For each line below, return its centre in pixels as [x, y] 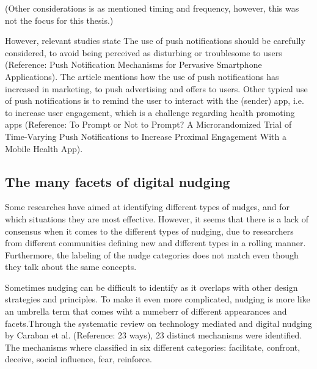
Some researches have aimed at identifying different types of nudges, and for [147, 207]
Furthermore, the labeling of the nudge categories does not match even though [152, 254]
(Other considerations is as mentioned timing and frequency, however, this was [152, 8]
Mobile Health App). [44, 148]
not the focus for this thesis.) [59, 20]
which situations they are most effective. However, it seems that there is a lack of [157, 218]
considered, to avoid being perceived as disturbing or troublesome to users [144, 52]
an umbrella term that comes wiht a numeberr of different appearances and [146, 311]
